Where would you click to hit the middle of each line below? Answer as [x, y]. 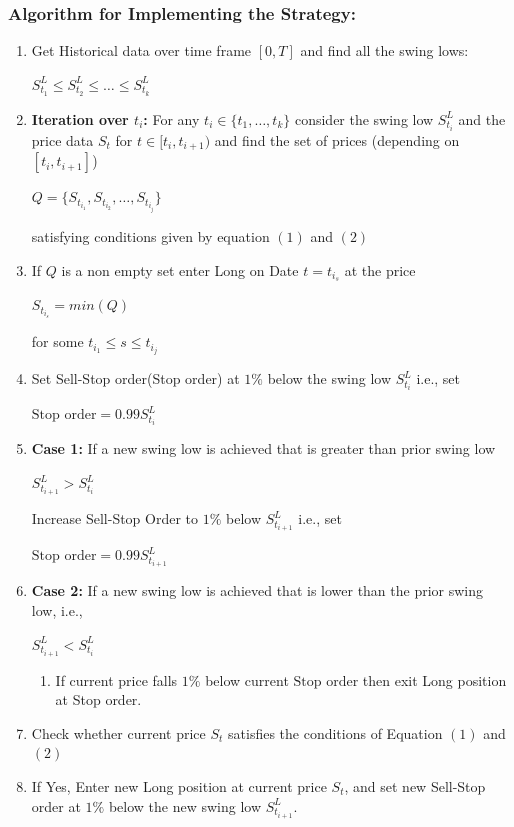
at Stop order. [98, 699]
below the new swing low [184, 805]
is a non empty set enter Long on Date [180, 269]
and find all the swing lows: [384, 50]
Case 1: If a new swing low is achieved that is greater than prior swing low [263, 448]
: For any [171, 118]
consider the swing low [364, 118]
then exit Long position [434, 679]
